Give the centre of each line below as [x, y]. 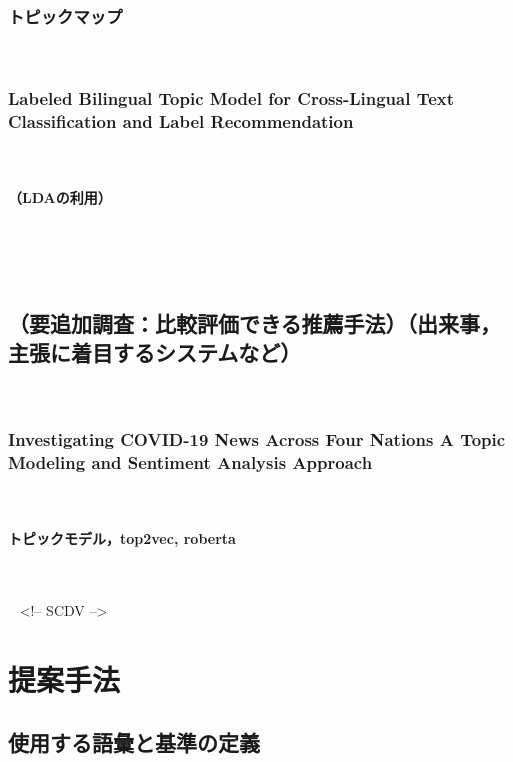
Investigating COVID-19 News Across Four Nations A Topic [257, 438]
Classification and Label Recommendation [181, 120]
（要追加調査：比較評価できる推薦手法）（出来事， [255, 322]
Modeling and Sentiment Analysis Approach [190, 461]
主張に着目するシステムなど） [155, 352]
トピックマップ [65, 15]
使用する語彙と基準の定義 [134, 742]
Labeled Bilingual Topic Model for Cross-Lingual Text [231, 97]
